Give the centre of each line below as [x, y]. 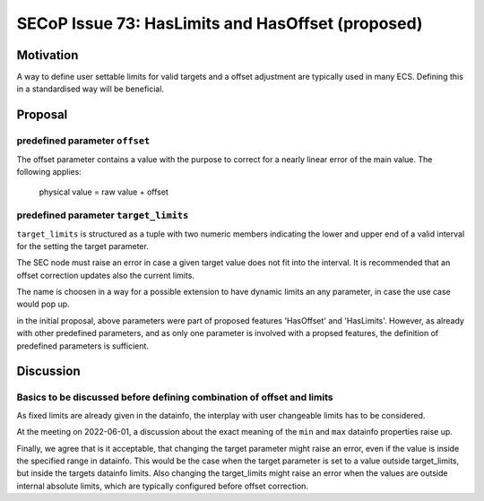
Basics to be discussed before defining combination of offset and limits [175, 397]
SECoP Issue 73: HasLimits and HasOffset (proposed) [220, 23]
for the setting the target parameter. [83, 246]
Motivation [48, 55]
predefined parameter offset [83, 141]
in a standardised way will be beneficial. [91, 89]
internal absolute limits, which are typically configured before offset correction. [163, 486]
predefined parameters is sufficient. [83, 346]
